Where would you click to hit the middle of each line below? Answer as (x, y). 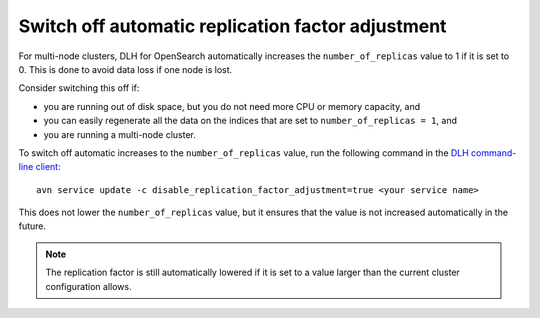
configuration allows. (88, 286)
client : (48, 167)
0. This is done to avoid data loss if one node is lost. (125, 69)
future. (32, 226)
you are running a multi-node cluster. (120, 134)
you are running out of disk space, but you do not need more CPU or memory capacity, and (232, 106)
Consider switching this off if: (79, 88)
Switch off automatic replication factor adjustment (232, 26)
